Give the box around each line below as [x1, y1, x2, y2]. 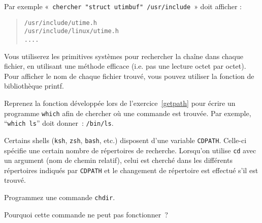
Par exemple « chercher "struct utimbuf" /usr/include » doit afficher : [4, 1, 242, 11]
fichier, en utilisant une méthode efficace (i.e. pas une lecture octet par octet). [4, 61, 246, 71]
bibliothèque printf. [4, 80, 64, 91]
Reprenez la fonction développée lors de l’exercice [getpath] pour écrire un [4, 98, 236, 108]
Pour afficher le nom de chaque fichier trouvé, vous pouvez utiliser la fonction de [4, 70, 254, 81]
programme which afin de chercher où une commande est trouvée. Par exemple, [4, 107, 251, 118]
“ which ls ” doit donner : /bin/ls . [4, 118, 114, 128]
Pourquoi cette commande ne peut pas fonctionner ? [4, 209, 168, 219]
